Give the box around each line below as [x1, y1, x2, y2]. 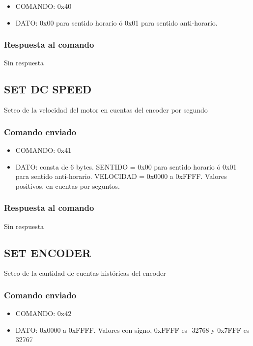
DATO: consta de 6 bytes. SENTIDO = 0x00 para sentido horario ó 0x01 [15, 161, 237, 172]
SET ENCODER [4, 245, 91, 260]
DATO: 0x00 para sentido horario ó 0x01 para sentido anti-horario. [15, 17, 218, 28]
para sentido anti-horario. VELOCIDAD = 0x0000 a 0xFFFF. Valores [15, 171, 227, 181]
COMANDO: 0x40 [15, 1, 72, 11]
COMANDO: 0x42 [15, 308, 72, 318]
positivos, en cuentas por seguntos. [15, 180, 120, 191]
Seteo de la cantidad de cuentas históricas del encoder [4, 268, 166, 278]
